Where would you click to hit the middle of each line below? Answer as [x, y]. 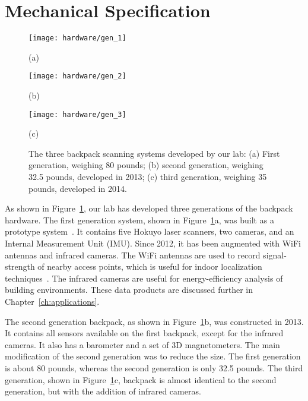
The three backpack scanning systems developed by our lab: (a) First [154, 153]
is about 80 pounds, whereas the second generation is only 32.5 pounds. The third [154, 367]
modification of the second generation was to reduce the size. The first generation [153, 356]
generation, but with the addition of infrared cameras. [103, 391]
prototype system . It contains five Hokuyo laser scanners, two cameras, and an [150, 231]
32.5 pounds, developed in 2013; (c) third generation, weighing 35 [148, 177]
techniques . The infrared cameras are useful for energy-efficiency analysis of [144, 278]
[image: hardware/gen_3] [77, 114]
